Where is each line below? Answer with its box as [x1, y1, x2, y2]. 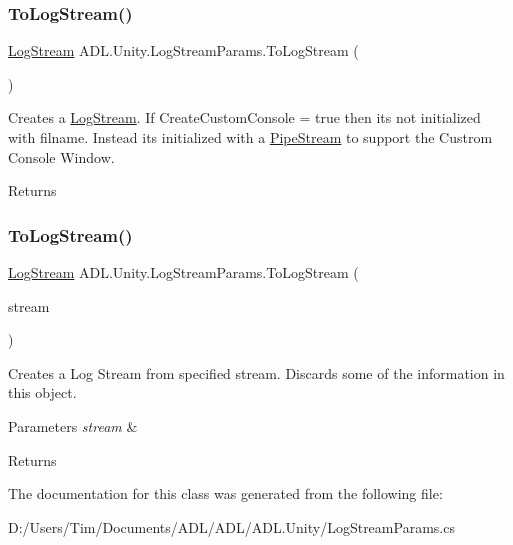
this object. [8, 382, 77, 403]
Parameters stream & [8, 415, 138, 436]
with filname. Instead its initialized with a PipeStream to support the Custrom [8, 127, 493, 147]
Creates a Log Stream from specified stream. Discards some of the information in [8, 362, 505, 383]
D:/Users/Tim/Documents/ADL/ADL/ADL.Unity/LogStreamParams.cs [8, 516, 455, 537]
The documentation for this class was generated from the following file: [8, 483, 443, 504]
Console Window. [8, 146, 115, 167]
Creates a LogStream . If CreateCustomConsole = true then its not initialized [8, 107, 481, 128]
